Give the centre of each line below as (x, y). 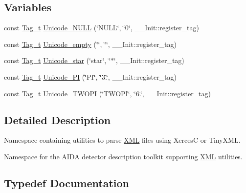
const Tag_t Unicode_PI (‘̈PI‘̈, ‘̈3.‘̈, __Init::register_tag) (90, 76)
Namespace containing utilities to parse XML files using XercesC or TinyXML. (122, 140)
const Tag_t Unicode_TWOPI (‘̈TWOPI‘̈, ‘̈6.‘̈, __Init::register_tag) (108, 93)
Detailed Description (57, 119)
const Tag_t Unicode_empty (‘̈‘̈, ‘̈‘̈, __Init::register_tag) (90, 44)
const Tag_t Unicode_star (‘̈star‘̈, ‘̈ (57, 60)
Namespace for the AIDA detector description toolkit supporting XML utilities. (123, 156)
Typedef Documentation (67, 182)
